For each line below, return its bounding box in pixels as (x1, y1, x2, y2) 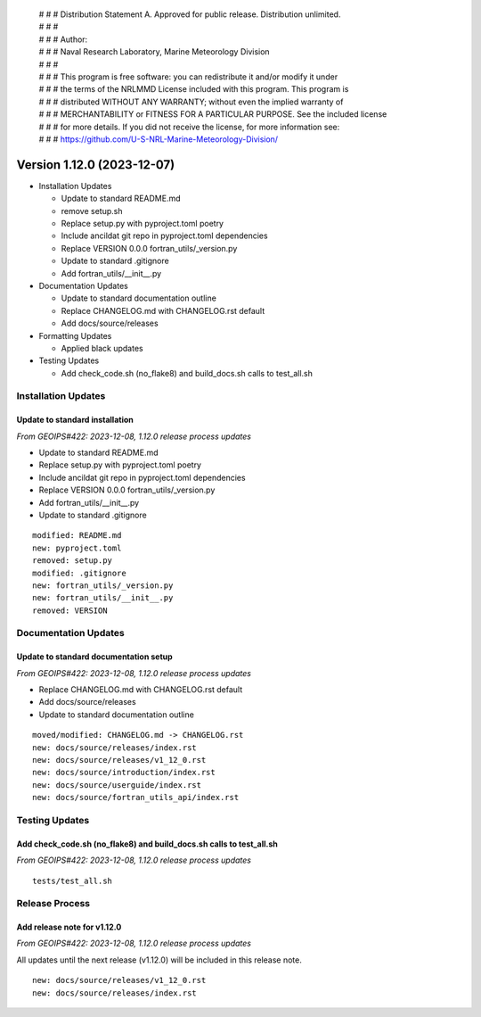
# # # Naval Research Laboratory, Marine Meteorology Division (38, 46, 271, 57)
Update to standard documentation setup (16, 651, 173, 662)
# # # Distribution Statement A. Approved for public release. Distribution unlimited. (38, 9, 341, 20)
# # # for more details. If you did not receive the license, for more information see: (38, 121, 340, 132)
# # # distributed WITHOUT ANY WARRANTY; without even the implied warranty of (38, 96, 344, 107)
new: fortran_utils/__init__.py (32, 593, 174, 603)
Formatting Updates (38, 330, 112, 341)
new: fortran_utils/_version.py (32, 580, 174, 591)
